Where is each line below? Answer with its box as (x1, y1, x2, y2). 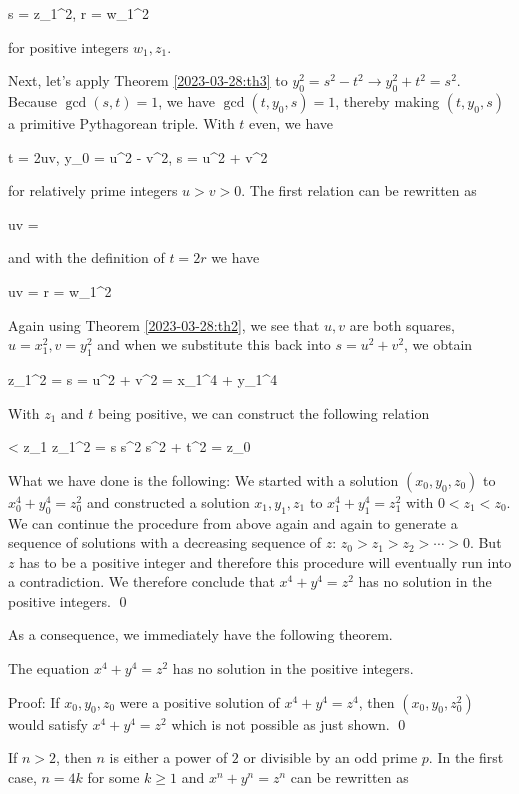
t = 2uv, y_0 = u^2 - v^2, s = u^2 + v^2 (8, 146, 268, 167)
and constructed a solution (86, 491, 250, 512)
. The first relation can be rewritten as (241, 180, 477, 201)
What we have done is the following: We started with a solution (8, 469, 399, 490)
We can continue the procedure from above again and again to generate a (8, 512, 458, 533)
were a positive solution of (119, 691, 280, 712)
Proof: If (8, 691, 60, 712)
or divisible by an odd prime (243, 747, 418, 768)
